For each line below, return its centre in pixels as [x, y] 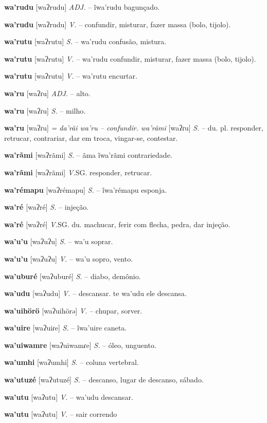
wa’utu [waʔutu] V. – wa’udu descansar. [69, 397]
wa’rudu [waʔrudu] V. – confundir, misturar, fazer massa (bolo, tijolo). [118, 24]
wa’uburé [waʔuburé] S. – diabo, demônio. [73, 276]
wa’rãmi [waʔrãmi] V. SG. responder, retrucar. [78, 172]
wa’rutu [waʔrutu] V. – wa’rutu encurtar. [71, 76]
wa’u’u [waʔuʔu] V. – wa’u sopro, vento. [69, 258]
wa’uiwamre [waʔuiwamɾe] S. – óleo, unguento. [80, 345]
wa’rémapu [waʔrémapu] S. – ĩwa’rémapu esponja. [86, 189]
